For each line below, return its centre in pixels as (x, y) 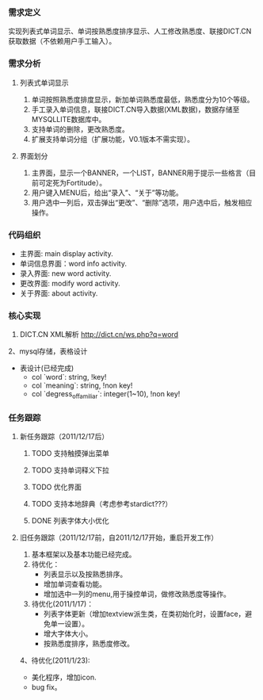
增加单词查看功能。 (75, 584)
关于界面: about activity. (59, 293)
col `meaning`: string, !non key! (82, 385)
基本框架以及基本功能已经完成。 (84, 555)
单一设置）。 (70, 624)
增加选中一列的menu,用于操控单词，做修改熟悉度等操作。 (137, 594)
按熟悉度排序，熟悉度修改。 (89, 644)
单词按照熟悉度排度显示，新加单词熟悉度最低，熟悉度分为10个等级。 (143, 99)
